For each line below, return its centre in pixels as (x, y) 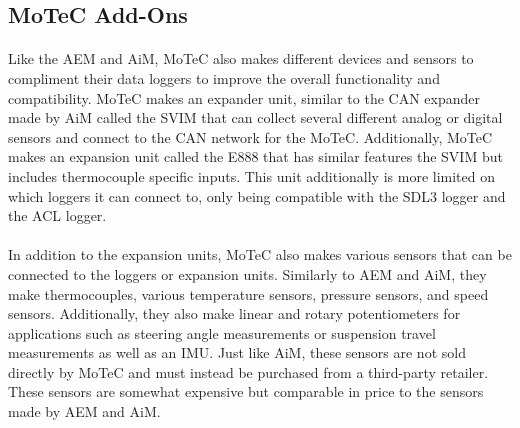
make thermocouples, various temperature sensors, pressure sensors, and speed (248, 293)
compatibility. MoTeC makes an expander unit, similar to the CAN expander (244, 97)
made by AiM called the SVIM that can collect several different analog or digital (255, 117)
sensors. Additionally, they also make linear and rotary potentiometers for (234, 313)
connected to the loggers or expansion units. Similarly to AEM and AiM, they (247, 273)
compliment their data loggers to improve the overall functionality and (224, 77)
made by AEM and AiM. (84, 411)
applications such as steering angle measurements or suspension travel (222, 332)
